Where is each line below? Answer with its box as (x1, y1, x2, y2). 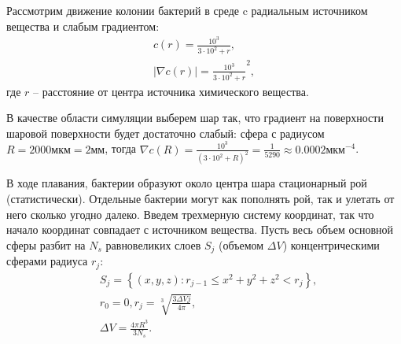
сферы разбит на (6, 236, 86, 253)
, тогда (105, 140, 137, 157)
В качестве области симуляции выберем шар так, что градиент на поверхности (6, 109, 384, 126)
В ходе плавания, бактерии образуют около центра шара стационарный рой (6, 175, 367, 191)
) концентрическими (282, 236, 380, 253)
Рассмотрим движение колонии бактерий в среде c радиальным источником (6, 2, 368, 18)
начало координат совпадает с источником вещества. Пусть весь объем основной (6, 221, 394, 238)
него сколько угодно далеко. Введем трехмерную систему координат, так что (6, 205, 374, 222)
